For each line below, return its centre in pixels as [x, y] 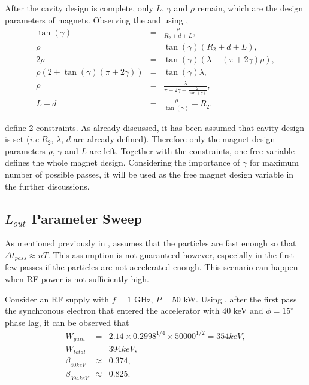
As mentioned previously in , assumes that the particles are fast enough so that [151, 243]
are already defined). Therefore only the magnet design [174, 139]
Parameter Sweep [87, 218]
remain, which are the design [250, 8]
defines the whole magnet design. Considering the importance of [122, 162]
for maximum [274, 162]
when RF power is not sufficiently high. [77, 279]
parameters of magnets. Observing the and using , [97, 19]
